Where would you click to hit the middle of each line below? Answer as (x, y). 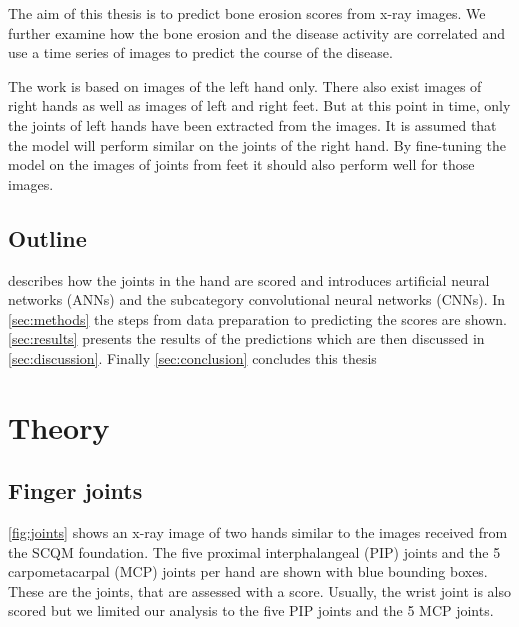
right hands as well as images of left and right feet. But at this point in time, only (259, 105)
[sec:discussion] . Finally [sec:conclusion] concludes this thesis (192, 357)
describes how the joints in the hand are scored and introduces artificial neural (249, 279)
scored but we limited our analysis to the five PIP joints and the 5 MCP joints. (251, 610)
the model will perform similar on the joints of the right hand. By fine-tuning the (257, 144)
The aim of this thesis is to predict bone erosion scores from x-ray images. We (247, 13)
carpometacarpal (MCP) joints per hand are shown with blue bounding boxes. (248, 571)
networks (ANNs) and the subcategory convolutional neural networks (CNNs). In (257, 299)
